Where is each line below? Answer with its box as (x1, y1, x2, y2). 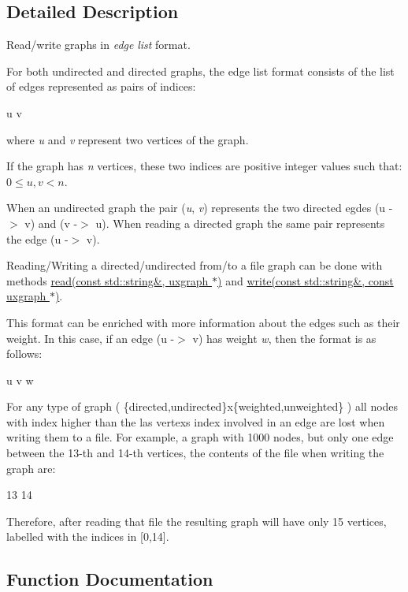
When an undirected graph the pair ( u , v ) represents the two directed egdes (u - (6, 199, 393, 216)
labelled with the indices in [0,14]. (6, 528, 169, 545)
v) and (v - (24, 214, 78, 231)
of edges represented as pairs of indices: (6, 78, 196, 95)
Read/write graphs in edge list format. (6, 36, 191, 53)
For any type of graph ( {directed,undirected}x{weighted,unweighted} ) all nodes (6, 398, 399, 415)
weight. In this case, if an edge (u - (6, 330, 175, 346)
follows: (6, 345, 43, 362)
